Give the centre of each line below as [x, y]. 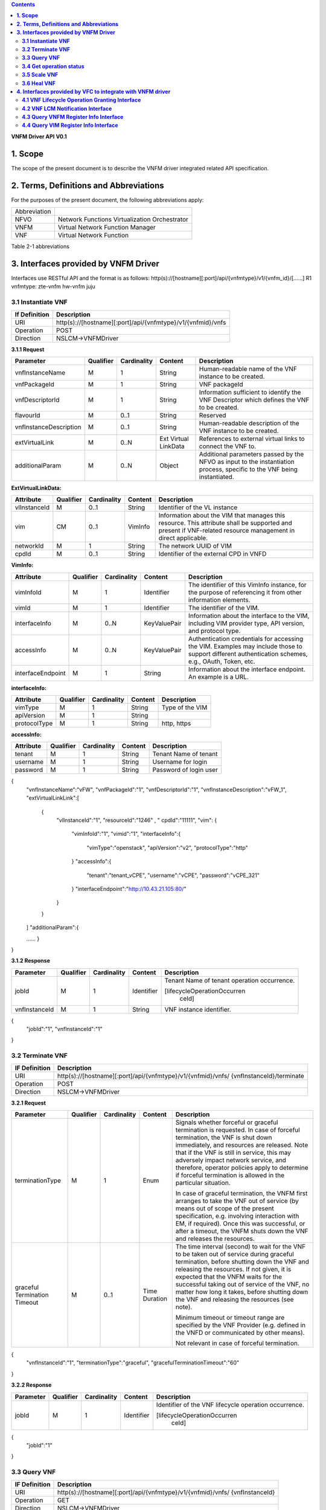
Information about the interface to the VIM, [249, 615]
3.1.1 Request [28, 349]
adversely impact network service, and [231, 1160]
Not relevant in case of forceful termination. [238, 1343]
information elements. [219, 600]
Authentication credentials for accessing [246, 638]
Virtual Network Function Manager [107, 228]
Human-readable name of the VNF [248, 368]
